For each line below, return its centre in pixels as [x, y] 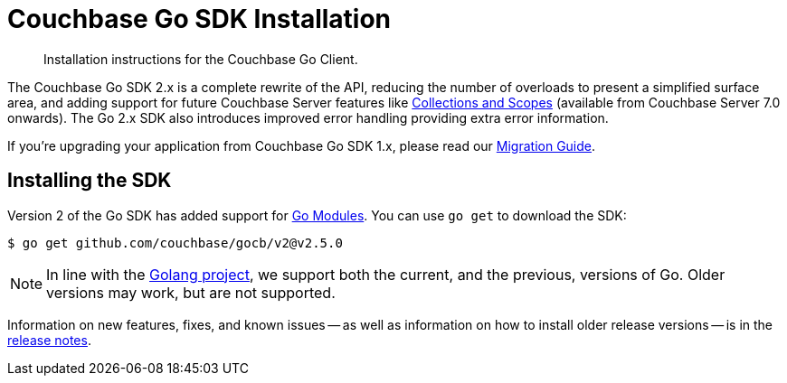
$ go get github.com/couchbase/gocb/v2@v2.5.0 [175, 243]
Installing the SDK [90, 181]
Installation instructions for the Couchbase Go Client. [201, 59]
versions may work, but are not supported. [191, 292]
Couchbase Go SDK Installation [199, 19]
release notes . [49, 340]
